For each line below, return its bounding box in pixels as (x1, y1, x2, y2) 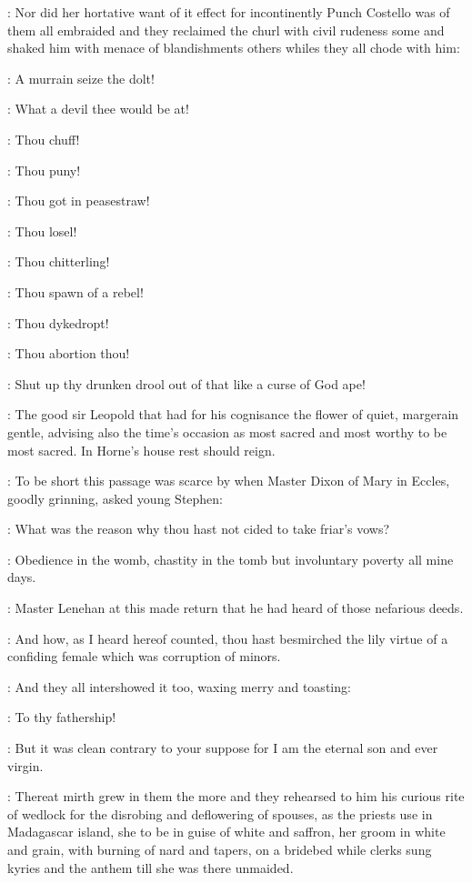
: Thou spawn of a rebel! (7, 282, 144, 301)
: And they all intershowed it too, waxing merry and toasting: (7, 677, 351, 696)
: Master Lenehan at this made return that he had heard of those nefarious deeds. (7, 598, 464, 617)
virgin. (7, 756, 44, 775)
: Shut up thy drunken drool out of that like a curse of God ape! (7, 374, 366, 393)
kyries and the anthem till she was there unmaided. (7, 858, 294, 877)
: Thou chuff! (7, 129, 80, 148)
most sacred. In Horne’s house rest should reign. (7, 440, 276, 459)
